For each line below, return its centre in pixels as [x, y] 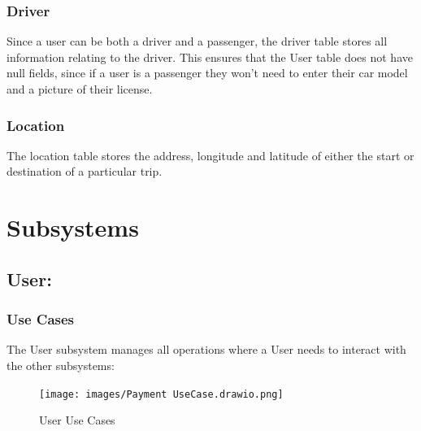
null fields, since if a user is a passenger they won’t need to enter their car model [207, 73]
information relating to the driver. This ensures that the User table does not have [210, 57]
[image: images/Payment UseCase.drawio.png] [161, 394]
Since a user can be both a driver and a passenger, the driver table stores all [197, 41]
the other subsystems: [61, 365]
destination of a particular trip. [85, 171]
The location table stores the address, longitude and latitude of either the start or [210, 155]
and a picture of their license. [80, 89]
